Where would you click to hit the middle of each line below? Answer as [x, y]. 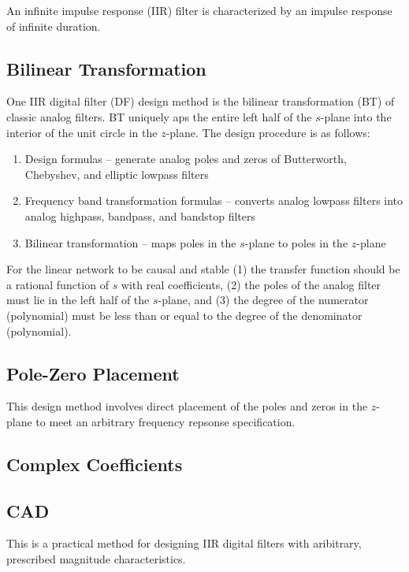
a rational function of [58, 284]
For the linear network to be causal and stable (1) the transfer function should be [203, 269]
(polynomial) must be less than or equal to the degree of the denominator [184, 315]
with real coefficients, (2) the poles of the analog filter [251, 284]
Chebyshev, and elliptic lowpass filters [117, 174]
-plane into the [356, 116]
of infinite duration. [54, 26]
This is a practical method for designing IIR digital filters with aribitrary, [184, 543]
